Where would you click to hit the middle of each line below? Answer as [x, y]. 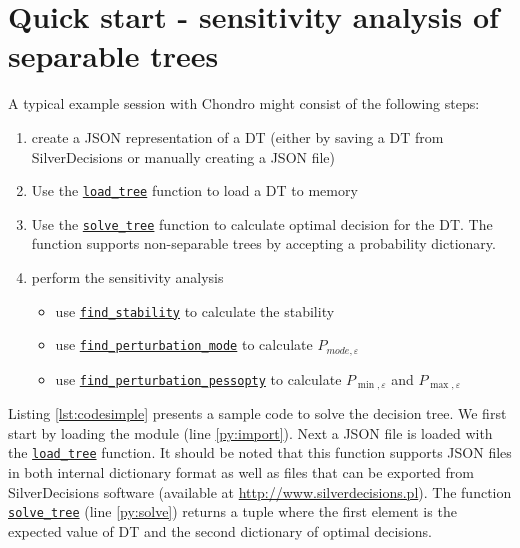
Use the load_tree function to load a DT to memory [194, 190]
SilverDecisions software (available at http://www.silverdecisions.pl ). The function [260, 491]
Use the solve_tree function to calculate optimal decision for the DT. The [262, 223]
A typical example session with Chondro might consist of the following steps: [244, 103]
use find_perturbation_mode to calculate [184, 344]
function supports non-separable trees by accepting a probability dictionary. [263, 243]
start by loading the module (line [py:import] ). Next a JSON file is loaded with [250, 432]
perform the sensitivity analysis [127, 277]
